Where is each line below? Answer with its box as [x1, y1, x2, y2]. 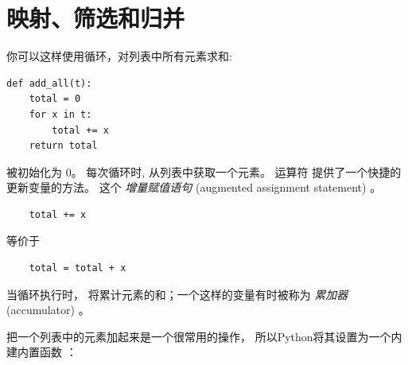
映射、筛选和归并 [6, 2, 185, 34]
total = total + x [29, 262, 126, 274]
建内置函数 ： [6, 344, 77, 360]
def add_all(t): [6, 77, 92, 89]
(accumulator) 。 [6, 301, 90, 318]
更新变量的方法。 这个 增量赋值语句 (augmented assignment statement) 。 [6, 179, 382, 196]
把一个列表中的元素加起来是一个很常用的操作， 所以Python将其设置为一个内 [6, 328, 402, 344]
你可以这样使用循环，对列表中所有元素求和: [6, 48, 232, 64]
